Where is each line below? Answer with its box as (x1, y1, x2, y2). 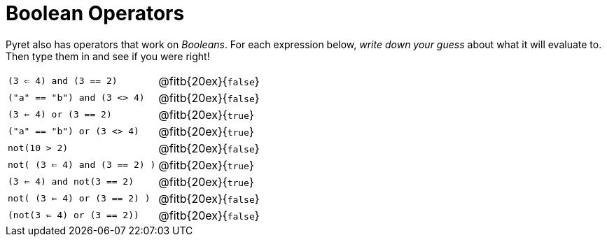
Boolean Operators (6, 1, 185, 25)
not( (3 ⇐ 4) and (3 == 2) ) (8, 159, 156, 171)
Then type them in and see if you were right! (6, 50, 210, 62)
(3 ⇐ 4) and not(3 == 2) (8, 176, 134, 187)
